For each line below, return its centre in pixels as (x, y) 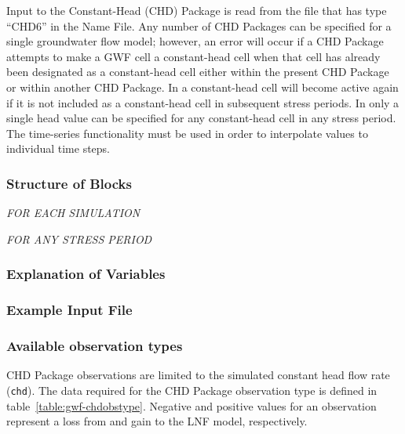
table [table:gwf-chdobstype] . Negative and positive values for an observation (192, 405)
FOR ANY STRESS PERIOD (79, 239)
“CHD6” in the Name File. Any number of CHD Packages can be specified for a (199, 25)
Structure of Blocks (69, 183)
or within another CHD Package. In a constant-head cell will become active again (202, 87)
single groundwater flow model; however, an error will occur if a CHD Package (195, 41)
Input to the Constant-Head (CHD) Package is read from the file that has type (197, 10)
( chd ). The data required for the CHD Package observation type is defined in (192, 390)
